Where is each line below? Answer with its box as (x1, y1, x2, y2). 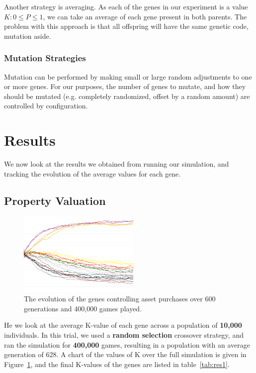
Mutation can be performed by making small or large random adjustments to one (4, 71, 252, 82)
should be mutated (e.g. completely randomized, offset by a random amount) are (4, 91, 250, 101)
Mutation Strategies (4, 52, 86, 64)
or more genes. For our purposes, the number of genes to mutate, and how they (4, 81, 246, 92)
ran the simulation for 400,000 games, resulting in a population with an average (4, 339, 250, 350)
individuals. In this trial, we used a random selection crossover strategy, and (4, 330, 244, 340)
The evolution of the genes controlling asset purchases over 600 (24, 293, 216, 304)
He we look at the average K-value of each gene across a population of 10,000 (4, 320, 242, 330)
